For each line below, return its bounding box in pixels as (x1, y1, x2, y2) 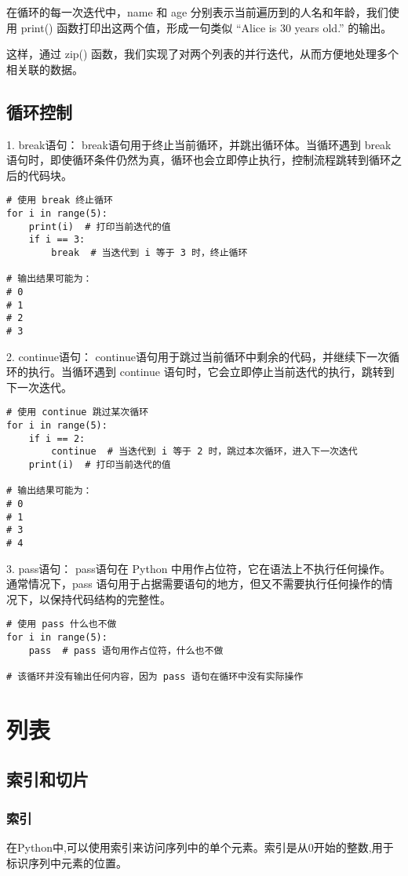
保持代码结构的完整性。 (49, 590, 171, 607)
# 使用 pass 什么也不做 (6, 619, 117, 630)
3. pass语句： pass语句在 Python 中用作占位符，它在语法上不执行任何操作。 (6, 560, 392, 576)
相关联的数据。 (6, 60, 83, 77)
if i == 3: (28, 234, 86, 246)
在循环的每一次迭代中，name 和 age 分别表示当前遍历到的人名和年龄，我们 (6, 4, 388, 20)
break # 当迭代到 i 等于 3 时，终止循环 (51, 246, 248, 258)
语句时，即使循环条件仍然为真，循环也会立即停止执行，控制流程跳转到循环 (6, 151, 391, 168)
